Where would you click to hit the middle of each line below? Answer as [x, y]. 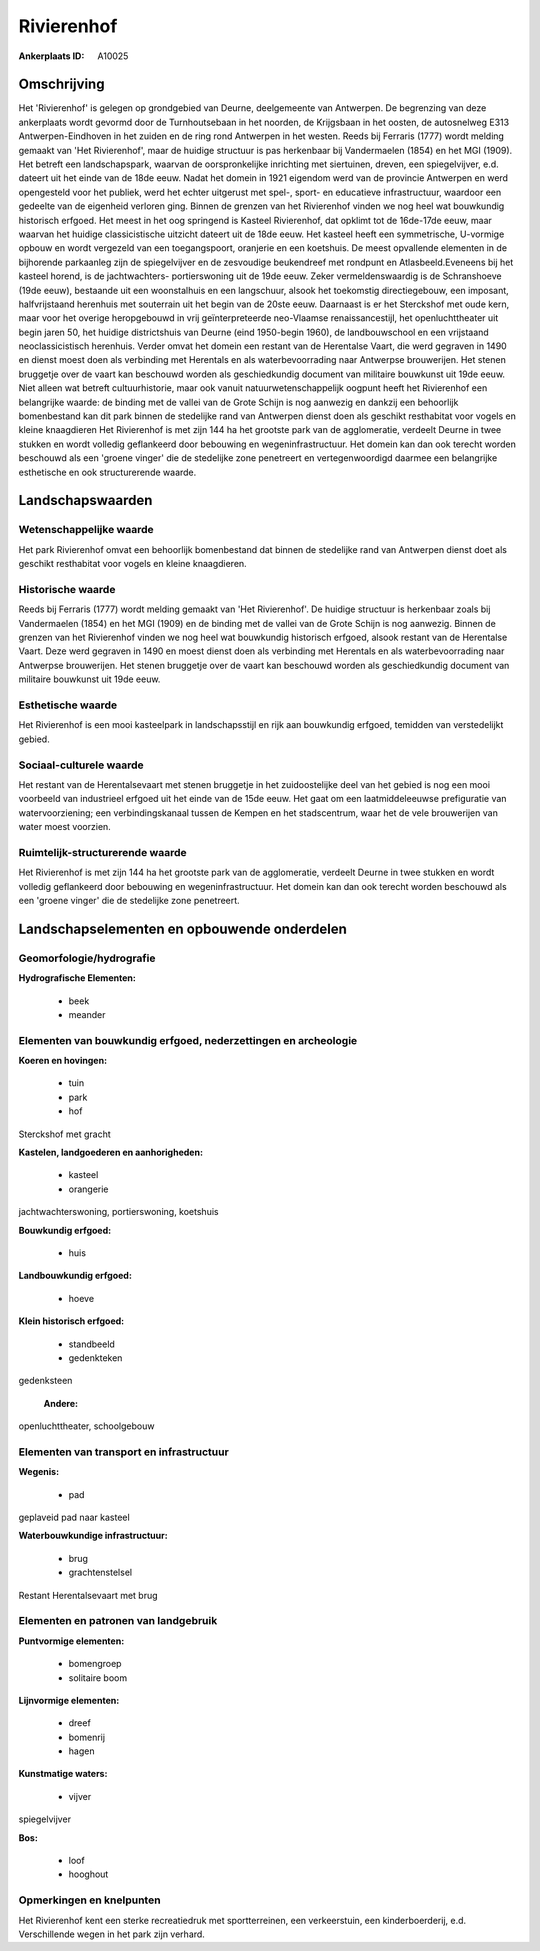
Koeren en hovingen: [63, 1061]
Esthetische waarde [68, 705]
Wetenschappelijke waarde [86, 530]
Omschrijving [61, 84]
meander [87, 1014]
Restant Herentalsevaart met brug [88, 1595]
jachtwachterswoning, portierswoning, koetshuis [118, 1212]
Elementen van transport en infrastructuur [123, 1452]
